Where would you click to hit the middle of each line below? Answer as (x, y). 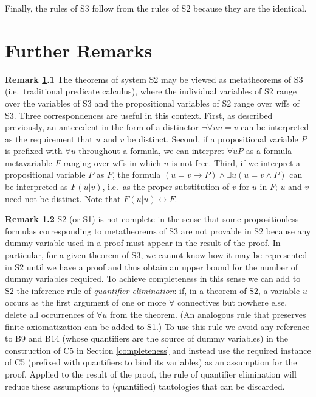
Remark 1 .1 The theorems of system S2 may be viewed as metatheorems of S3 (154, 79)
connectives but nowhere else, (232, 302)
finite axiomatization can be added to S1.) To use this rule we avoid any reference (157, 326)
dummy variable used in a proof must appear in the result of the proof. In (143, 243)
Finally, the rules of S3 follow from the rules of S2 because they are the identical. (156, 8)
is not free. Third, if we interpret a (236, 162)
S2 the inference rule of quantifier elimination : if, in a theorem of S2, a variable (153, 290)
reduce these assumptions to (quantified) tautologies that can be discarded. (145, 386)
